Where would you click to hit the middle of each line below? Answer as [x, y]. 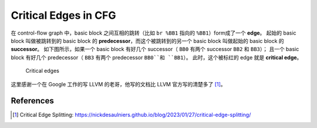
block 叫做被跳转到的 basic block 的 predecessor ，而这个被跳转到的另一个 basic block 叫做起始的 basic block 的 [147, 41]
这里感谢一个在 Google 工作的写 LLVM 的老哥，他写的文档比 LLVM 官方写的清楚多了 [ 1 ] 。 [118, 84]
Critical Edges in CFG [64, 15]
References [32, 101]
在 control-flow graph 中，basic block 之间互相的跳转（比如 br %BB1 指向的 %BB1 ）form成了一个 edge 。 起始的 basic [154, 33]
